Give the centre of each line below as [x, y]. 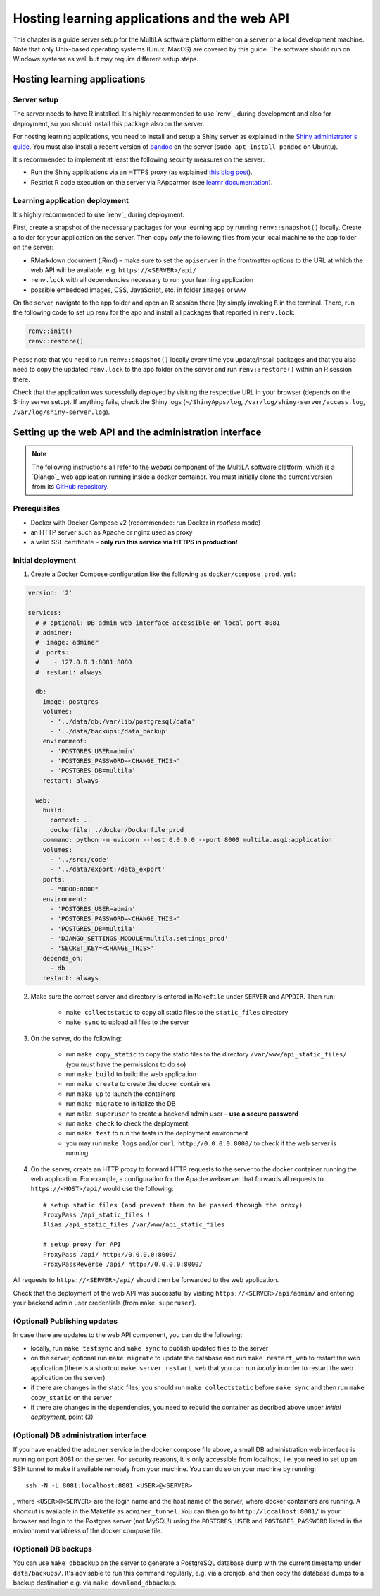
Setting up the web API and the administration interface [137, 432]
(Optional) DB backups [53, 1549]
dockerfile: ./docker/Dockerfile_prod [117, 830]
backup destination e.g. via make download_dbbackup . [95, 1583]
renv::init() [50, 331]
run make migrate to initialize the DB [121, 1104]
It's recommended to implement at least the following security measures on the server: [139, 159]
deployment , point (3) [62, 1417]
